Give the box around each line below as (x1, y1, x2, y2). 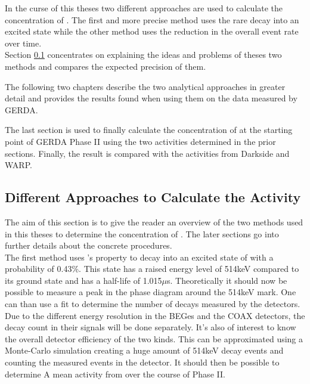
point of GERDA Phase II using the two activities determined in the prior (5, 135, 276, 147)
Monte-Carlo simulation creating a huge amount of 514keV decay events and (5, 344, 284, 357)
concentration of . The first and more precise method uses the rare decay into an (5, 13, 299, 26)
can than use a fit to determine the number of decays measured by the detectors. (5, 298, 300, 310)
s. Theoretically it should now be (167, 274, 287, 286)
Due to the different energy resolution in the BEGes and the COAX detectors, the (5, 309, 305, 321)
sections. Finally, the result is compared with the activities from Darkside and (5, 147, 290, 159)
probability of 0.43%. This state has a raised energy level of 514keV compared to (5, 262, 299, 275)
